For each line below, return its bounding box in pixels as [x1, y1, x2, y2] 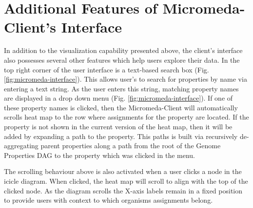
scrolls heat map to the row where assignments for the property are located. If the [4, 112, 249, 122]
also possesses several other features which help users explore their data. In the [4, 54, 240, 65]
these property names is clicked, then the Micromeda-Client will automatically [4, 102, 238, 112]
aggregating [4, 140, 39, 151]
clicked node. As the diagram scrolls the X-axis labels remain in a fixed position [4, 185, 243, 195]
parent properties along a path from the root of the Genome [40, 140, 221, 151]
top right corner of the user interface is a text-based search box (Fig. [4, 64, 209, 74]
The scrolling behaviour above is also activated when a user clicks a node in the [4, 166, 242, 176]
